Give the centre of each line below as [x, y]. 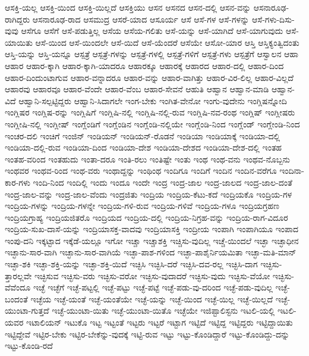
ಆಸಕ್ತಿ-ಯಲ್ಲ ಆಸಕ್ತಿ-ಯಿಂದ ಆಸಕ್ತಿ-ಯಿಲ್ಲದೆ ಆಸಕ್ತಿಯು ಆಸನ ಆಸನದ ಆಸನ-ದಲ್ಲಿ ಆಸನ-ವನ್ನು [128, 7]
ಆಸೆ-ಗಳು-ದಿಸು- [273, 19]
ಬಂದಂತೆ [16, 299]
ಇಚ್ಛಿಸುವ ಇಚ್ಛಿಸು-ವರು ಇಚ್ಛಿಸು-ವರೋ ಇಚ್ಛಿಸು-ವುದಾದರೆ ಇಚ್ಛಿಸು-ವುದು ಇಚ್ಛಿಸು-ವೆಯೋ [152, 275]
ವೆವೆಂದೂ [18, 287]
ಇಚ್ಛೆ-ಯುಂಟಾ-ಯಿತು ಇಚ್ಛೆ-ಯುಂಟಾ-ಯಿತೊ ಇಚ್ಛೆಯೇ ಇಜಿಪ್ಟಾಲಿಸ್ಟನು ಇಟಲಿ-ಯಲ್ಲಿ [163, 310]
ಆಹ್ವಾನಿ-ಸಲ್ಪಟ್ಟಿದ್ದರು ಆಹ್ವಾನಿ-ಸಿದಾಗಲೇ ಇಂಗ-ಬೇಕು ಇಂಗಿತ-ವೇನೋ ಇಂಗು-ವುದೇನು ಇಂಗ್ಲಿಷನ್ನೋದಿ [153, 100]
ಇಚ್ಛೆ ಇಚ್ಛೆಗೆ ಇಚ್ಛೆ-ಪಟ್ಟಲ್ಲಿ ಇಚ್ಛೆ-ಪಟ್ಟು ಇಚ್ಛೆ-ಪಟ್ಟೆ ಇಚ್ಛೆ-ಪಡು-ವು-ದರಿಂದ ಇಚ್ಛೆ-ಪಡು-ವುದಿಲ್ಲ [153, 287]
